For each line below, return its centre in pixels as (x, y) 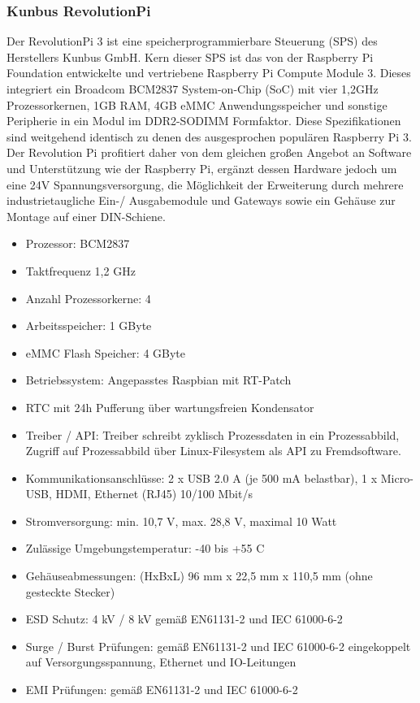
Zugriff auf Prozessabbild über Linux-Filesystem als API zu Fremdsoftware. (213, 451)
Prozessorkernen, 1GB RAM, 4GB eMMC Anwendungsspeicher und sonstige (197, 104)
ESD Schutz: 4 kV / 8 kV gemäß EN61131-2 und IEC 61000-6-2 (184, 619)
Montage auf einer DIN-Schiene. (86, 216)
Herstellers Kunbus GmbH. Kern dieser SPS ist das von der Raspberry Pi (190, 56)
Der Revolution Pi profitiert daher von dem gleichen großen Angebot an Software (209, 152)
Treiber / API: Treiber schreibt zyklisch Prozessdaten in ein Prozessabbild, (212, 434)
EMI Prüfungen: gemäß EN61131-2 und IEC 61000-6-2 (162, 690)
